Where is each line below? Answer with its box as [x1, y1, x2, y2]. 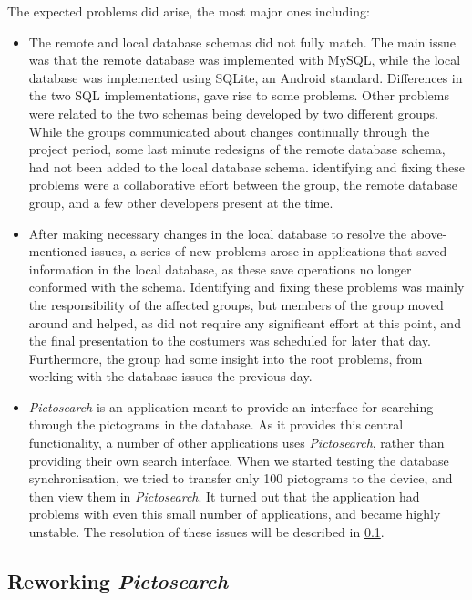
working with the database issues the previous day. [28, 367, 313, 386]
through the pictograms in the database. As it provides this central [28, 415, 404, 434]
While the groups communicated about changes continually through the [28, 121, 430, 140]
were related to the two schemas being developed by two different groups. [28, 103, 438, 122]
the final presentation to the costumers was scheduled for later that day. [28, 331, 431, 350]
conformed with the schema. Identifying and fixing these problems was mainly [28, 277, 465, 296]
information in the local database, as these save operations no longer [28, 259, 412, 278]
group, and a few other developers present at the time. [28, 192, 333, 212]
